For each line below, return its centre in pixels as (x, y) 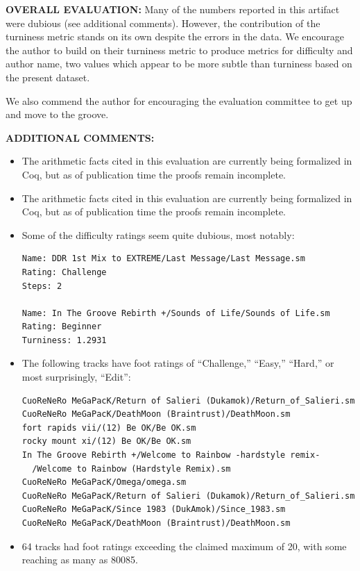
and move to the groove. (57, 114)
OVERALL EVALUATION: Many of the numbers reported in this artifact (173, 9)
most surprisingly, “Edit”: (76, 377)
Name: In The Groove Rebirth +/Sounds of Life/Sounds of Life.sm (176, 313)
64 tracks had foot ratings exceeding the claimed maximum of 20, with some (184, 546)
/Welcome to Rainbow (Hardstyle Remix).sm (131, 469)
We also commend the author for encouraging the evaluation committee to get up (179, 100)
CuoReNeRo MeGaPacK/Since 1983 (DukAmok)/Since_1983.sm (154, 510)
